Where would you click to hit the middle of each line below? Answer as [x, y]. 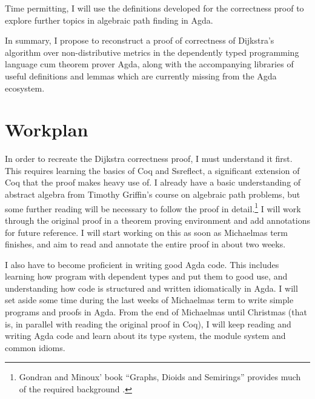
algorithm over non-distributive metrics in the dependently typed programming [152, 52]
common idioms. [35, 347]
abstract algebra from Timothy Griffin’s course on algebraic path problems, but [153, 194]
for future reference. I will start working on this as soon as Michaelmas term [146, 232]
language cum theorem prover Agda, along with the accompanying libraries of [149, 64]
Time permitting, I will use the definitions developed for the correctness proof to [154, 8]
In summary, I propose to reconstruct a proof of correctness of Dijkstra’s [140, 40]
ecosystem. [25, 88]
